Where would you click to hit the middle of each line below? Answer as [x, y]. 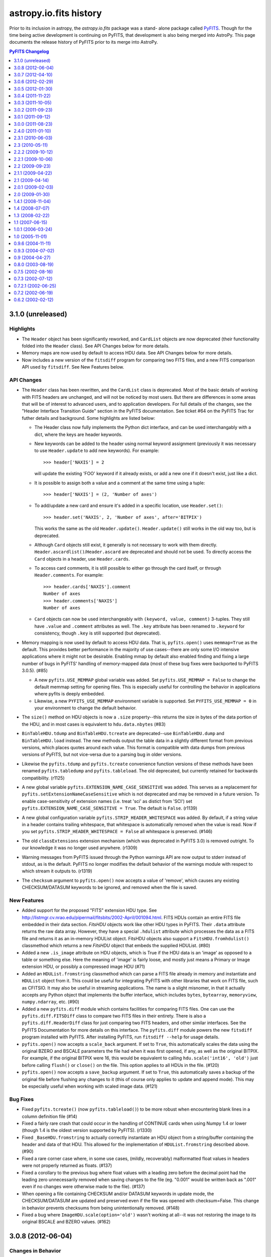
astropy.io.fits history [56, 13]
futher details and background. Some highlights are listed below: [89, 418]
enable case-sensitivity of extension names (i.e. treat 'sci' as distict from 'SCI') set [107, 801]
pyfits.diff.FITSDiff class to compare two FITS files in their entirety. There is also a [114, 1016]
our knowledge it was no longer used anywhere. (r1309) [80, 848]
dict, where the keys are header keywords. [79, 434]
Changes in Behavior [35, 1251]
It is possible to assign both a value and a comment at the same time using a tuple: [120, 483]
